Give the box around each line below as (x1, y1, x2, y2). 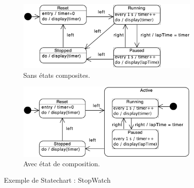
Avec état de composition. (23, 159, 100, 169)
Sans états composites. (23, 70, 90, 80)
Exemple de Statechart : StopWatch (4, 174, 111, 185)
